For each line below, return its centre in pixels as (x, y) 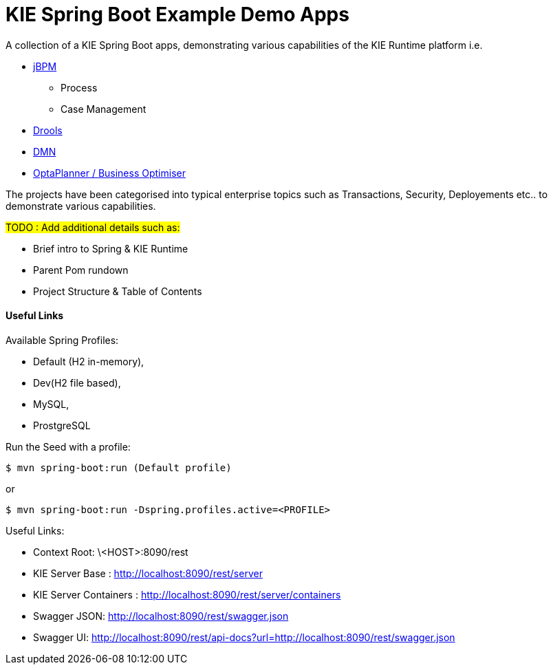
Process (79, 87)
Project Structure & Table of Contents (118, 291)
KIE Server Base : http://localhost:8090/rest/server (148, 573)
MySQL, (51, 404)
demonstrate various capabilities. (81, 206)
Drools (48, 130)
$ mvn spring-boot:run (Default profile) (119, 467)
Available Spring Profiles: (62, 340)
